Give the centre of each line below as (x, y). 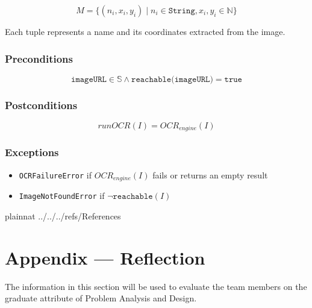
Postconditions (41, 105)
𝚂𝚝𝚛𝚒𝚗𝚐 (182, 11)
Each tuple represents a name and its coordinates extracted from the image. (145, 31)
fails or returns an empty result (210, 174)
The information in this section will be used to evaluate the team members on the (156, 286)
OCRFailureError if (55, 174)
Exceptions (32, 152)
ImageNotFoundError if (62, 196)
